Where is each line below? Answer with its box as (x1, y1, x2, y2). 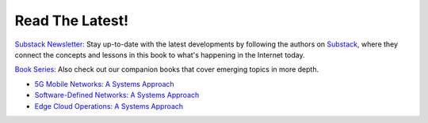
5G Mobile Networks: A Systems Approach (34, 79, 174, 88)
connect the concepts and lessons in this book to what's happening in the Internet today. (14, 50, 305, 59)
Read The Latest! (14, 12, 129, 29)
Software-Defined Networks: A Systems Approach (34, 91, 200, 100)
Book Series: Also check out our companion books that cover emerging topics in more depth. (14, 65, 319, 74)
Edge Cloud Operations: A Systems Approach (34, 101, 184, 110)
